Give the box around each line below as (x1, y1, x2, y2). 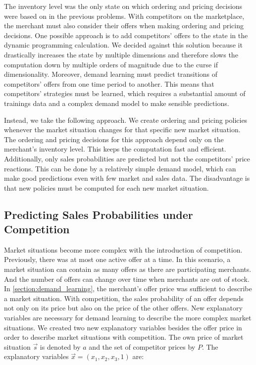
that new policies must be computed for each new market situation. (4, 182, 209, 193)
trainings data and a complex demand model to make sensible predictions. (4, 98, 229, 108)
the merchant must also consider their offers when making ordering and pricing (4, 20, 244, 31)
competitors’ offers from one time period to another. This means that (4, 78, 214, 89)
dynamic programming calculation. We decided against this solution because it (4, 40, 243, 50)
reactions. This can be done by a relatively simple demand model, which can (4, 163, 236, 173)
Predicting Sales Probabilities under (4, 207, 193, 222)
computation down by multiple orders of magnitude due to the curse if (4, 59, 218, 69)
